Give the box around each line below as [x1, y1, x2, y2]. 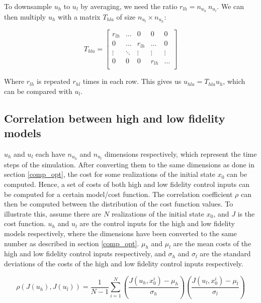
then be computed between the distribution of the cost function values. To [4, 198, 233, 209]
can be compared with [4, 85, 72, 96]
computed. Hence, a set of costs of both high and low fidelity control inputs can [4, 179, 250, 189]
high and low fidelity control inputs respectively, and [4, 248, 166, 259]
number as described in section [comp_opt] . [4, 238, 139, 248]
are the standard [200, 248, 251, 259]
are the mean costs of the [173, 238, 251, 248]
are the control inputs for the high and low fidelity [79, 218, 235, 229]
